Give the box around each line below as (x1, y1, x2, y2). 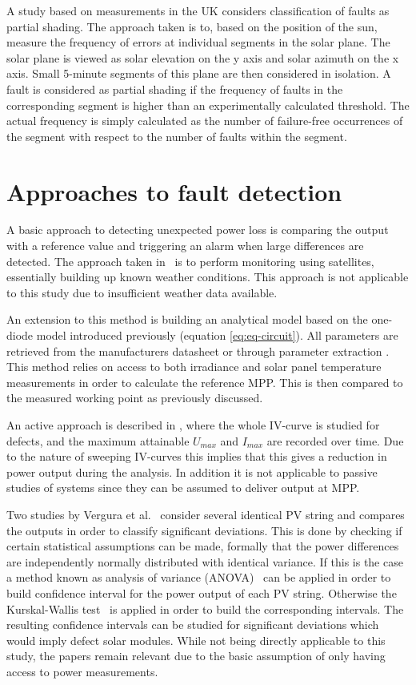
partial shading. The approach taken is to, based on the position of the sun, (6, 18, 378, 34)
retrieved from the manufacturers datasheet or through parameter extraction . (6, 342, 390, 359)
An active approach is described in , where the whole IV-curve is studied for (6, 417, 380, 433)
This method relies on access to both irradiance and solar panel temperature (6, 358, 382, 375)
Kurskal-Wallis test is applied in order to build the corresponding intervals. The (6, 600, 404, 617)
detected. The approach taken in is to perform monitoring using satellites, (6, 252, 374, 269)
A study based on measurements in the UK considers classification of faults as (6, 2, 390, 18)
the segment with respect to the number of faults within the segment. (6, 127, 347, 144)
